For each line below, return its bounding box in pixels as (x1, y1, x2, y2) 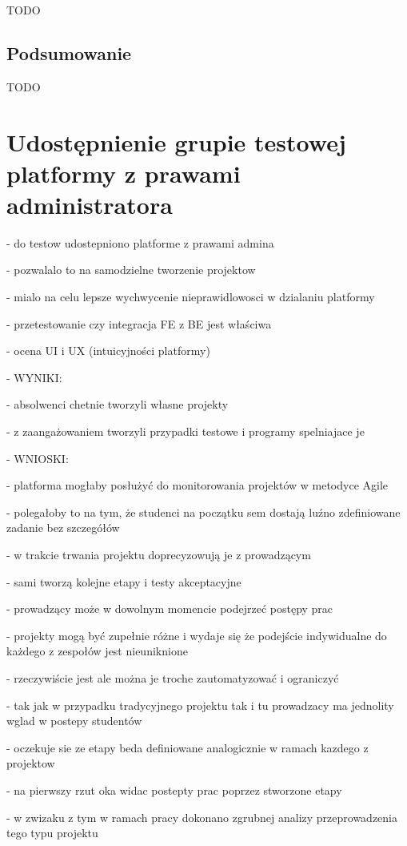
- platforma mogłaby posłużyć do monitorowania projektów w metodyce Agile (6, 477, 389, 493)
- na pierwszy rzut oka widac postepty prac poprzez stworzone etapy (6, 781, 342, 798)
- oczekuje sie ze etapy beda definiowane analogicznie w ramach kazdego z (6, 739, 369, 755)
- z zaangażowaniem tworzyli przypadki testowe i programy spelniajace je (6, 423, 365, 440)
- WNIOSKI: (6, 449, 69, 466)
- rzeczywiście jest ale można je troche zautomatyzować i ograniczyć (6, 669, 339, 686)
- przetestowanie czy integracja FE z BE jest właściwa (6, 315, 272, 332)
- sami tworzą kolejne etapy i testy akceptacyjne (6, 573, 241, 590)
